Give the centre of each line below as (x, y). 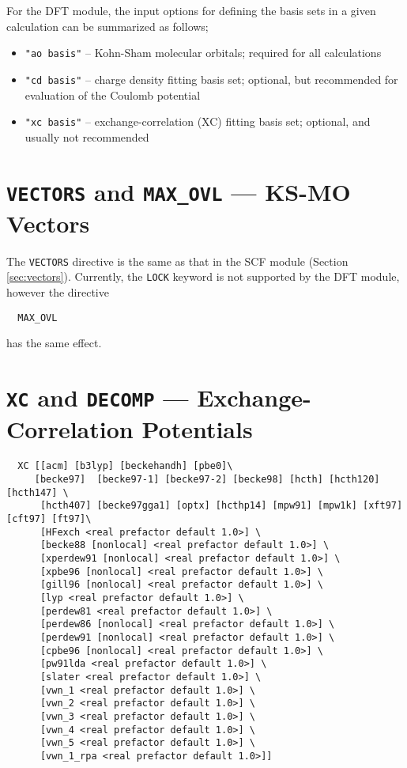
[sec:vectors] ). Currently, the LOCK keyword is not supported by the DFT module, (203, 276)
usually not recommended (87, 136)
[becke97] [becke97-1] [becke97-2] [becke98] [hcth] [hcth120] (207, 480)
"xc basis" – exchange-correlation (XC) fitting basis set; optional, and (198, 121)
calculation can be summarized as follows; (107, 26)
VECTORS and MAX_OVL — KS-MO (179, 191)
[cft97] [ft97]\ (49, 519)
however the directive (58, 292)
